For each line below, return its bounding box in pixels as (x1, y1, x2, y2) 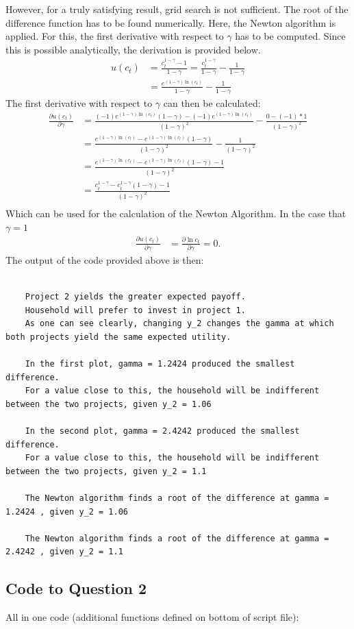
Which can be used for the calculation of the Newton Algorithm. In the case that (5, 206, 346, 220)
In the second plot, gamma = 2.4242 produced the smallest (25, 425, 300, 436)
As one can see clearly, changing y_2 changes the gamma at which (25, 319, 334, 329)
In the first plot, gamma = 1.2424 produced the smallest (25, 358, 295, 369)
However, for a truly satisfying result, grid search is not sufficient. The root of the (5, 2, 349, 16)
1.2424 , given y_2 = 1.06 (5, 506, 128, 517)
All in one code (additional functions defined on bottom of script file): (5, 610, 299, 624)
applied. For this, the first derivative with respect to (5, 29, 224, 43)
